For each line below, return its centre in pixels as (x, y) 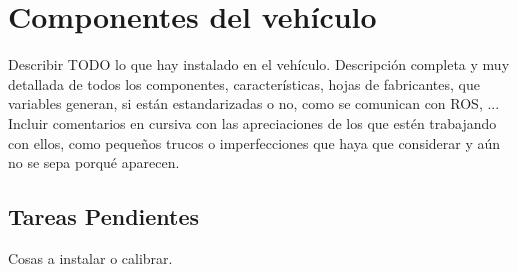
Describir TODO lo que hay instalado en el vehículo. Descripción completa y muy (259, 64)
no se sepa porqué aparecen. (94, 162)
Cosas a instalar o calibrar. (90, 257)
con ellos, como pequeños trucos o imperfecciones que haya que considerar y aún (254, 142)
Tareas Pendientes (104, 216)
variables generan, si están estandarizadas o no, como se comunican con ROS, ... (254, 103)
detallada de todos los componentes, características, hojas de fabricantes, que (244, 83)
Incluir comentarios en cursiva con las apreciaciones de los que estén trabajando (252, 122)
